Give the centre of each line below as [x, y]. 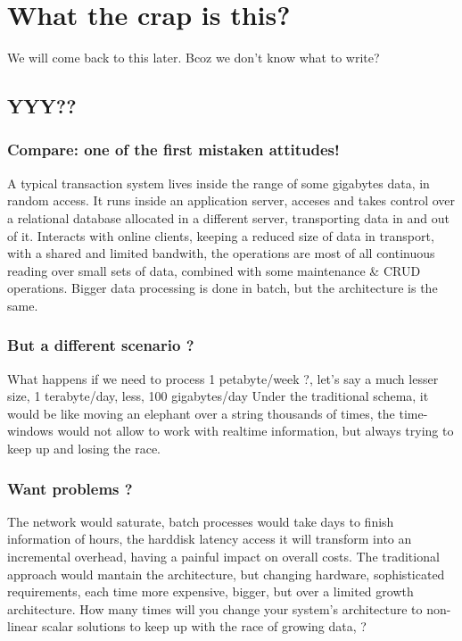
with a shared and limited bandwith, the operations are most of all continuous [221, 253]
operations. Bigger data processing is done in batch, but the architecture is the [223, 288]
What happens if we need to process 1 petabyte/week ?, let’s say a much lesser [223, 378]
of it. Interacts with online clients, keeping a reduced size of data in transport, [221, 235]
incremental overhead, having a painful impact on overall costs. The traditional [223, 557]
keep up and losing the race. [84, 449]
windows [30, 431]
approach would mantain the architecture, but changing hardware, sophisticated [226, 574]
